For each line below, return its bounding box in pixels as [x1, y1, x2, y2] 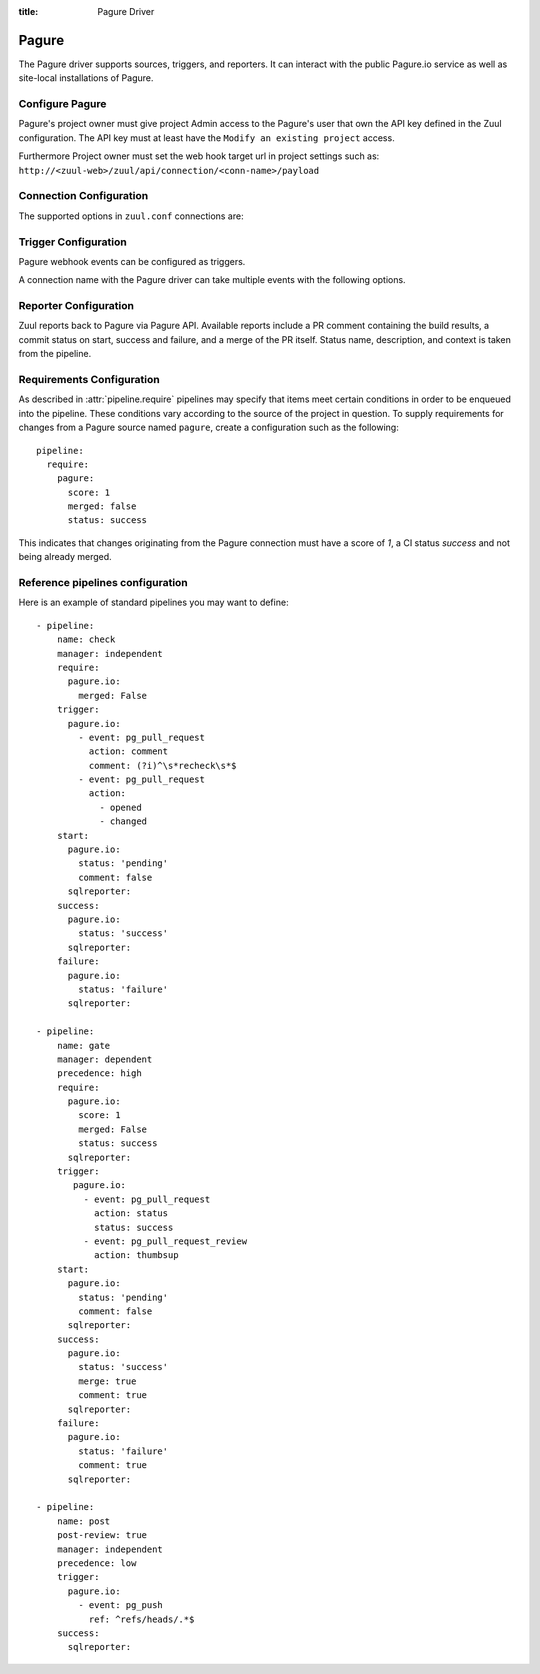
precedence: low [56, 1557, 137, 1569]
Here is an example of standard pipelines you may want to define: [18, 596, 289, 609]
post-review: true [56, 1530, 148, 1541]
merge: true [78, 1375, 137, 1387]
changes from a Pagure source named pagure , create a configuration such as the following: [18, 421, 399, 434]
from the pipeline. [18, 348, 92, 360]
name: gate [56, 1040, 111, 1051]
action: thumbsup [93, 1250, 179, 1261]
